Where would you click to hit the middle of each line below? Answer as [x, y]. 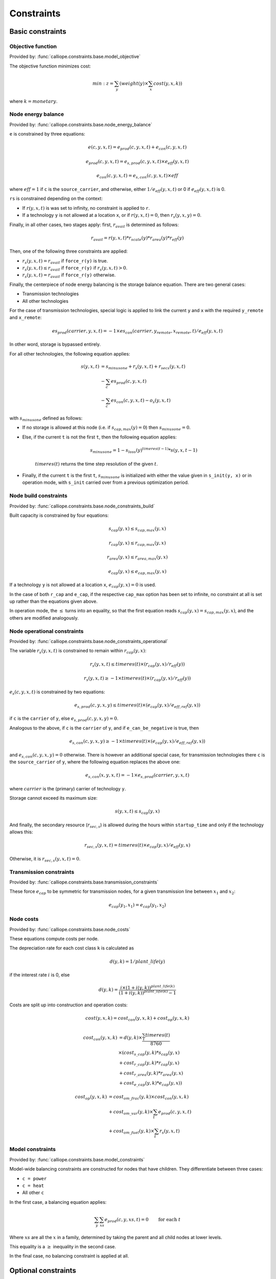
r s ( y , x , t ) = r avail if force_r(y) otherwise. [69, 275]
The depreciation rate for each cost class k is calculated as [72, 948]
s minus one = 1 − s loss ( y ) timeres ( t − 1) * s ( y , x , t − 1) [144, 450]
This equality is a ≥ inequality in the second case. [63, 1247]
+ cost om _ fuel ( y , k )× [132, 1132]
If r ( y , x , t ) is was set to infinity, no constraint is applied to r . [86, 208]
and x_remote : [26, 318]
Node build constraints [38, 496]
